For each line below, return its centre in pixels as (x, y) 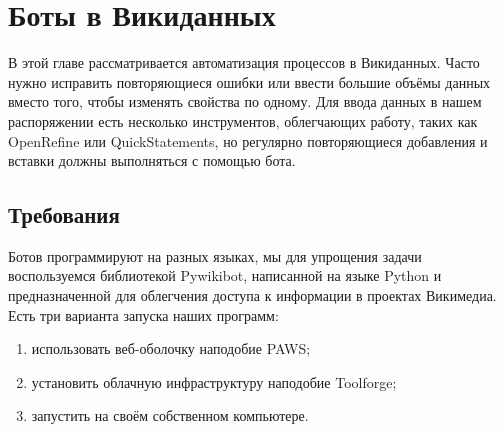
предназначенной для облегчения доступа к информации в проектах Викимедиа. (252, 295)
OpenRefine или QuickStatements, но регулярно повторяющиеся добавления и (248, 140)
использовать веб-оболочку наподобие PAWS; (171, 348)
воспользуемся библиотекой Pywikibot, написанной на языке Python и (225, 275)
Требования (64, 214)
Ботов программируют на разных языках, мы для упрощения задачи (215, 255)
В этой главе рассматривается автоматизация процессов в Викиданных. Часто (244, 62)
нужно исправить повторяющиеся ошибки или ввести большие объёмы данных (249, 81)
